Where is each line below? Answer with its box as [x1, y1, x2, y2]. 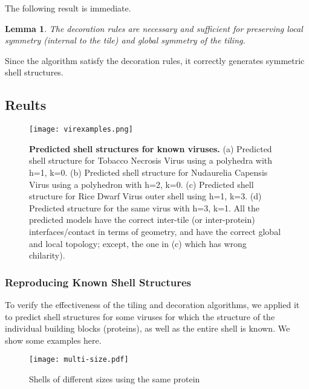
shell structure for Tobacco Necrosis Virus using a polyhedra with [29, 154, 273, 167]
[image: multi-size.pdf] [29, 355, 129, 364]
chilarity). [29, 249, 65, 262]
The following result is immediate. [5, 2, 131, 14]
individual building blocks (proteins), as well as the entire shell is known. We [5, 322, 290, 335]
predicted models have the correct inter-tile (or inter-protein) [29, 213, 255, 226]
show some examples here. [5, 333, 102, 346]
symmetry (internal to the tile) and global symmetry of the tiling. [5, 34, 246, 47]
